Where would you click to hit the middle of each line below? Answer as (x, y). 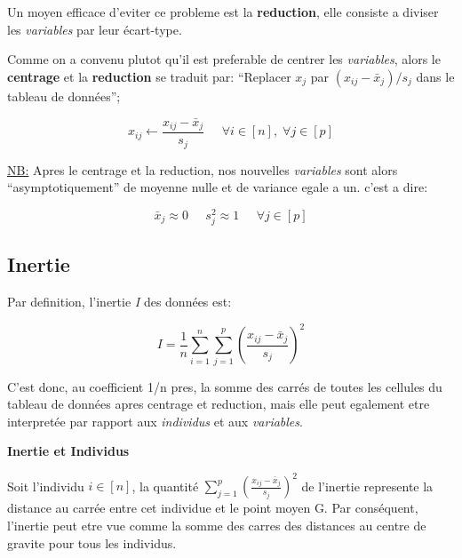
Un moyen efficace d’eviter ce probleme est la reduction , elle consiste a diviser (223, 12)
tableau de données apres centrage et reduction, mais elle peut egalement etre (219, 404)
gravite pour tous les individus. (92, 542)
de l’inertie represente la (367, 486)
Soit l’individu (46, 486)
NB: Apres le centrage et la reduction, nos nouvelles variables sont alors (203, 169)
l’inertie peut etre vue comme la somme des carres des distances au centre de (217, 526)
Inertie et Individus (68, 451)
